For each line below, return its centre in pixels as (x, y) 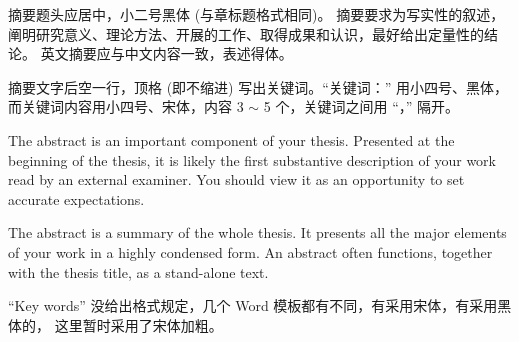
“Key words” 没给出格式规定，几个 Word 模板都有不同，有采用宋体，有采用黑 (260, 305)
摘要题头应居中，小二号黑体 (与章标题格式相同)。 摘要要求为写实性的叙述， (256, 14)
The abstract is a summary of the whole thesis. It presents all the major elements (257, 232)
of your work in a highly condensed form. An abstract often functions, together (250, 251)
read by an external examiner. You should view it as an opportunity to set (236, 179)
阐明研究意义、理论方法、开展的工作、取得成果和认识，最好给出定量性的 (246, 33)
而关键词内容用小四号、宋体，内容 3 (126, 106)
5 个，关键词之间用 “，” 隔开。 (361, 106)
